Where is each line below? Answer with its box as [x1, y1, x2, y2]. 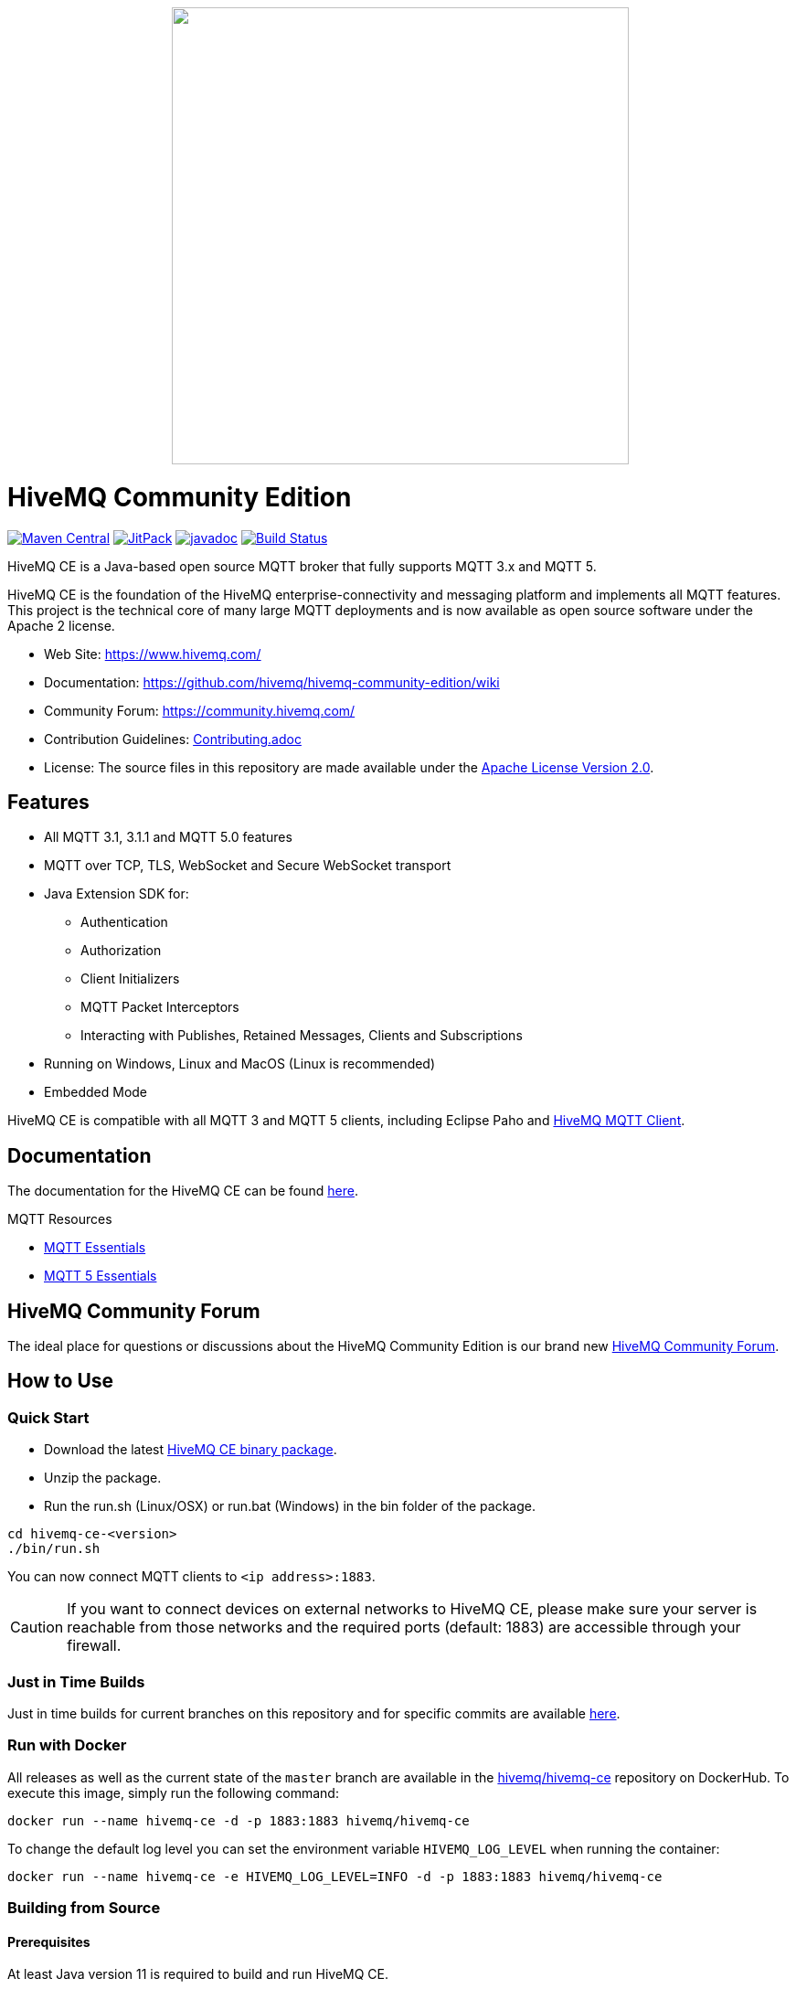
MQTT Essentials [44, 1239, 146, 1256]
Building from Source [7, 1899, 161, 1918]
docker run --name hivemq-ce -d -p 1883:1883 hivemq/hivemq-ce [7, 1813, 470, 1828]
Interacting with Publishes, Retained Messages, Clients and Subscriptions [80, 1027, 523, 1044]
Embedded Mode [44, 1084, 148, 1101]
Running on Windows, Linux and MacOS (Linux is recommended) [44, 1056, 436, 1072]
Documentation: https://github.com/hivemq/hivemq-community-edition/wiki [44, 674, 500, 690]
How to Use [7, 1369, 114, 1393]
